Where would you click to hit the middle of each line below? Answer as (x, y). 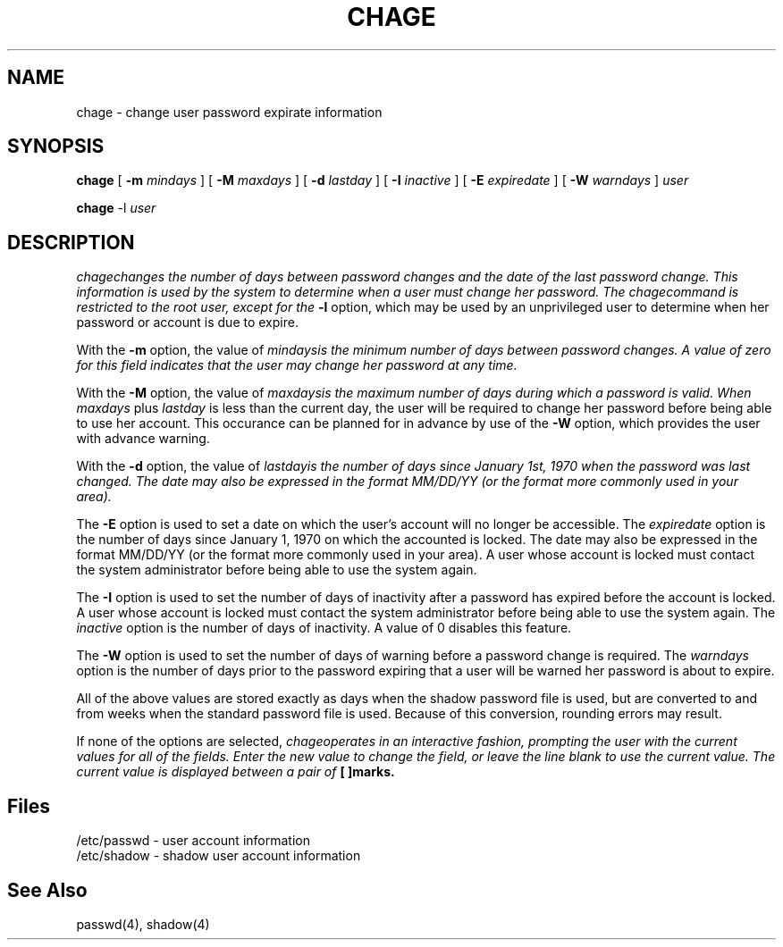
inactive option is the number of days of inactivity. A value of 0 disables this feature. (324, 628)
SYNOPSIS (56, 147)
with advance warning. (143, 439)
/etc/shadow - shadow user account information (219, 856)
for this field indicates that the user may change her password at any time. (297, 365)
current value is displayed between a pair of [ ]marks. (236, 772)
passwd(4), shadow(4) (143, 924)
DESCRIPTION (71, 242)
